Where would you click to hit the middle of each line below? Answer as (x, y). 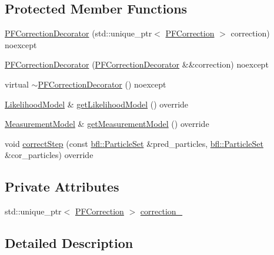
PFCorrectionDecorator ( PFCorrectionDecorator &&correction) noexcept (137, 64)
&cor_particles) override (49, 155)
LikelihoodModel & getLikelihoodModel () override (97, 104)
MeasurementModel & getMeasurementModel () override (107, 124)
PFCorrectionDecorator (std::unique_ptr (78, 33)
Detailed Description (69, 243)
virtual (17, 84)
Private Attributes (62, 187)
